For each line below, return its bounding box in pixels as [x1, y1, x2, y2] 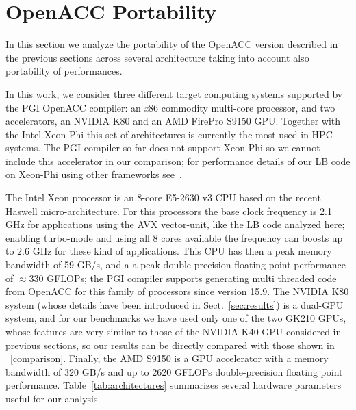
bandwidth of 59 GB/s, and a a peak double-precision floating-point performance [5, 257, 346, 272]
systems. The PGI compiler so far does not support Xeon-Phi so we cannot [5, 140, 320, 155]
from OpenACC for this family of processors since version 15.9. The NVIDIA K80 [5, 284, 349, 298]
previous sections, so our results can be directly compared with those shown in [5, 337, 335, 352]
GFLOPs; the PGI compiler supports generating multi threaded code [47, 270, 337, 285]
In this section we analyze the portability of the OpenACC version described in [5, 37, 338, 51]
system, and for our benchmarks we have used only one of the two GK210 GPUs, [5, 311, 346, 325]
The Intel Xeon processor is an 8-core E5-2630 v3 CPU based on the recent [5, 190, 321, 205]
